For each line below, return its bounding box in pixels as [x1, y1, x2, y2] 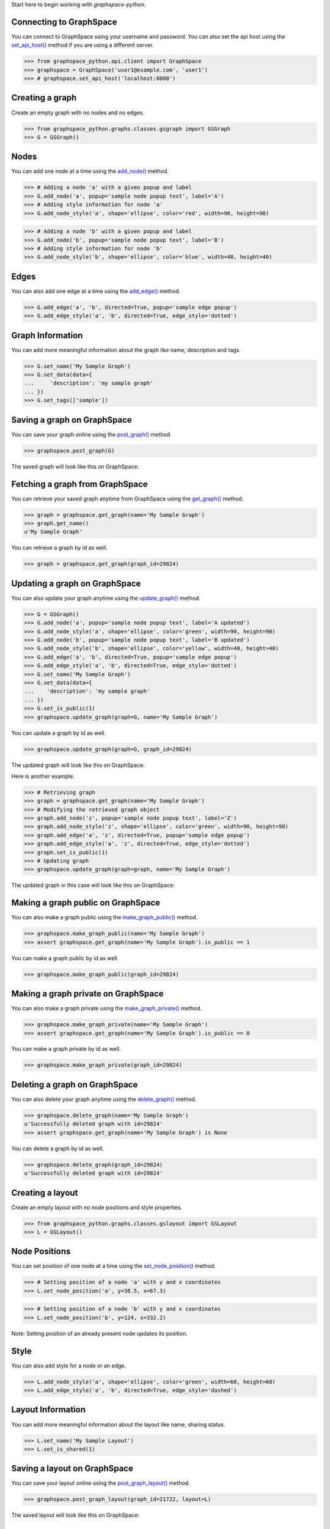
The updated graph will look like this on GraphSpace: [11, 761, 145, 769]
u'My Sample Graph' [24, 528, 82, 535]
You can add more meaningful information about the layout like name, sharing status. [11, 1421, 226, 1428]
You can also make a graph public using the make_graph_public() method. [11, 914, 198, 921]
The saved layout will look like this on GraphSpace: [11, 1511, 140, 1519]
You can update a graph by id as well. [11, 729, 106, 736]
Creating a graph [11, 92, 77, 103]
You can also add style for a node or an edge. [11, 1361, 127, 1369]
